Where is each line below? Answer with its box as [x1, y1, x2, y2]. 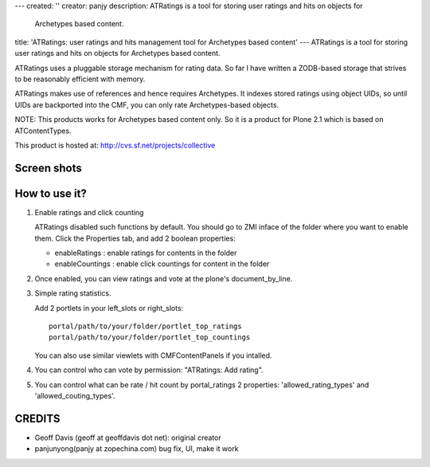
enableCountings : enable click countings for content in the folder [54, 259, 270, 269]
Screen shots [14, 161, 83, 175]
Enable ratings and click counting [34, 207, 144, 217]
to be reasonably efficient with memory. [14, 74, 146, 84]
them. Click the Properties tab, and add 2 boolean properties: [34, 233, 236, 243]
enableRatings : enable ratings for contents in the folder [54, 248, 237, 257]
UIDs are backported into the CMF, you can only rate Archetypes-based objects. [14, 100, 279, 109]
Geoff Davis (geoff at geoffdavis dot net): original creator [34, 433, 222, 442]
